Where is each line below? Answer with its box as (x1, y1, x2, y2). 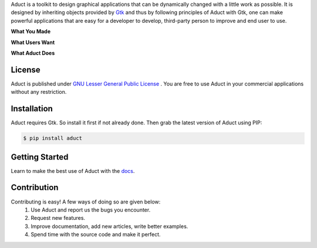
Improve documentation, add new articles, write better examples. (31, 223, 188, 230)
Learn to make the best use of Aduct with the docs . (11, 167, 135, 174)
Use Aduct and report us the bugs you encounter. (31, 206, 151, 213)
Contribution (11, 182, 59, 193)
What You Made (11, 28, 51, 35)
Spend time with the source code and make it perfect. (31, 231, 161, 238)
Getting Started (11, 152, 69, 162)
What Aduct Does (11, 49, 55, 56)
